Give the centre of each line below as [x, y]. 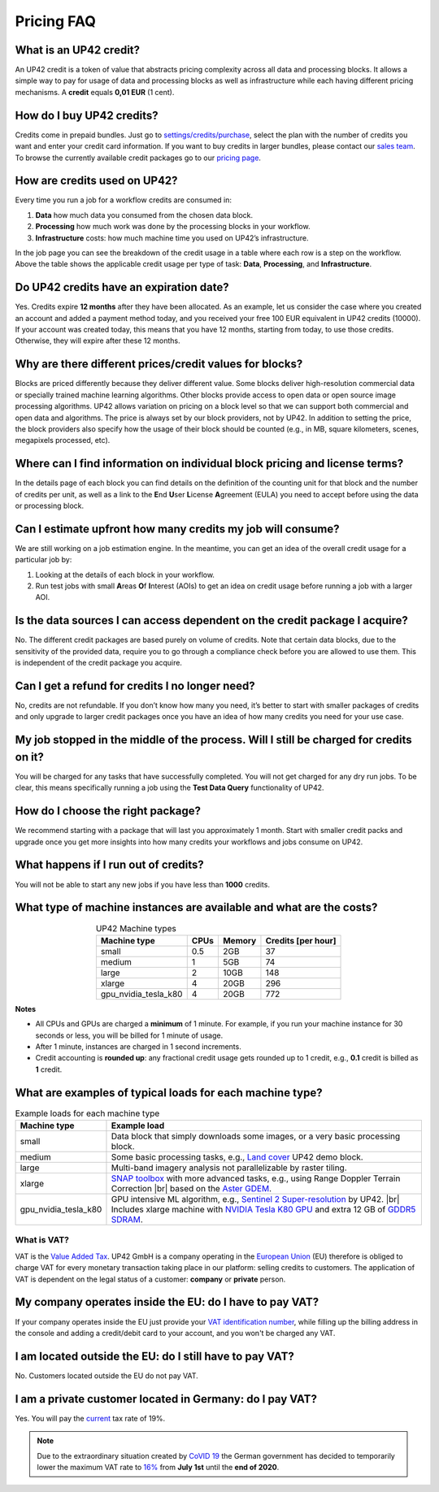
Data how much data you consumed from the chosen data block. [144, 215]
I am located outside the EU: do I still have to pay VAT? [154, 1356]
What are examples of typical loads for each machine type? [169, 1093]
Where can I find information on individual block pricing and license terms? [209, 464]
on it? [30, 757]
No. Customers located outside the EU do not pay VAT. [106, 1375]
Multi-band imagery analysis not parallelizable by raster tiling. [229, 1168]
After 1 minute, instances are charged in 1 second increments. [138, 1047]
